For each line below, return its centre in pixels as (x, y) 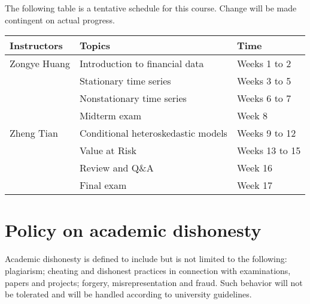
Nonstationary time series (133, 98)
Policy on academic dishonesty (133, 230)
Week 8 (252, 116)
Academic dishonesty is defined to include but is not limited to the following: (146, 259)
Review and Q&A (116, 168)
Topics (95, 46)
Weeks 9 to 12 (266, 133)
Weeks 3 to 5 (264, 81)
